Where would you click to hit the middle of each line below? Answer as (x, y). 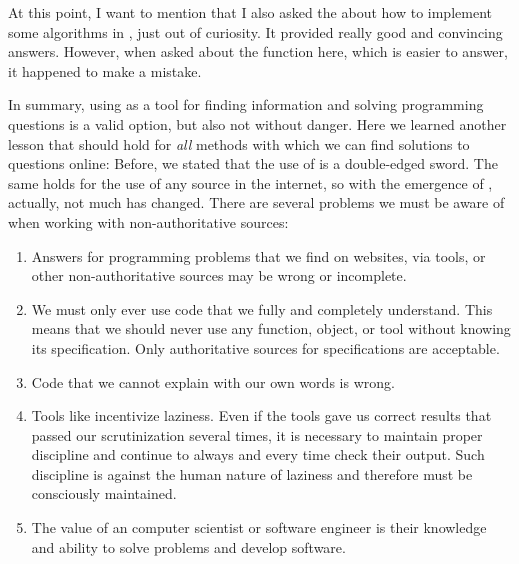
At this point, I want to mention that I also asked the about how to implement (250, 12)
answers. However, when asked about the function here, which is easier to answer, (258, 51)
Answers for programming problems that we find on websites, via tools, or (258, 255)
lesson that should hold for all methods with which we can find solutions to (239, 143)
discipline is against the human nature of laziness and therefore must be (252, 473)
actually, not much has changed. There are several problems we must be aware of (256, 202)
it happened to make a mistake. (105, 70)
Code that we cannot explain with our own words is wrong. (213, 381)
